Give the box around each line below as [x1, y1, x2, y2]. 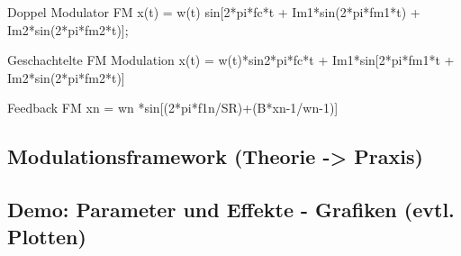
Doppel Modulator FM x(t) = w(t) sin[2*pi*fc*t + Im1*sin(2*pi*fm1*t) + [7, 3, 420, 21]
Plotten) [7, 222, 86, 250]
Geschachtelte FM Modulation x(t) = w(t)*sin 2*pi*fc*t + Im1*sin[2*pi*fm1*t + [7, 50, 455, 69]
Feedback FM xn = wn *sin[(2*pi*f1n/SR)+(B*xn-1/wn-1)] [7, 98, 339, 117]
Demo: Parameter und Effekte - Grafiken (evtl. [7, 196, 455, 224]
